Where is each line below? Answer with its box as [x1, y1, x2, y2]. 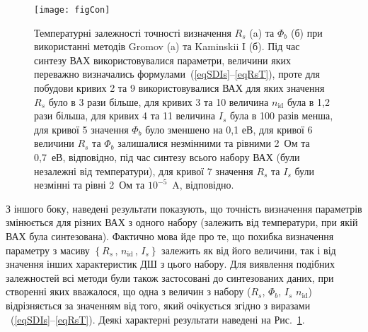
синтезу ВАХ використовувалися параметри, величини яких [34, 52, 291, 67]
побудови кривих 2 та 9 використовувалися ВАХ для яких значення [34, 81, 325, 95]
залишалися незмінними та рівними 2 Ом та [117, 136, 310, 150]
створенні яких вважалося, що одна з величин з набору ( [6, 284, 251, 299]
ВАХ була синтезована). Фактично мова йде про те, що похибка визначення [6, 228, 334, 243]
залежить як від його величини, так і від [161, 242, 336, 257]
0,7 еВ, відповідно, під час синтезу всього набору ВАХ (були [34, 150, 300, 164]
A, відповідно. [172, 177, 234, 192]
